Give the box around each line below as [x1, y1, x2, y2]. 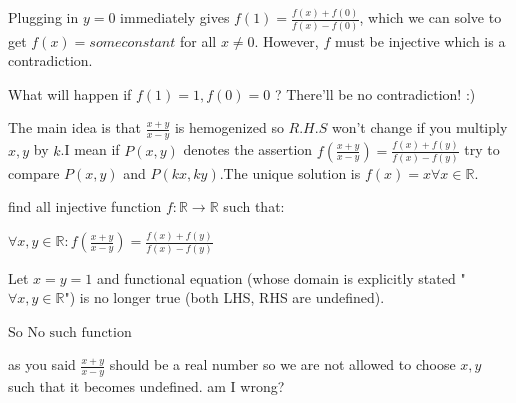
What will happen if [8, 83, 132, 104]
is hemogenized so [174, 117, 284, 138]
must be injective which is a [334, 30, 506, 51]
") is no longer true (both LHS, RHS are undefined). [64, 287, 385, 308]
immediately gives [120, 7, 230, 28]
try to [464, 139, 500, 160]
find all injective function [8, 196, 162, 217]
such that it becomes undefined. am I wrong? [8, 376, 285, 397]
